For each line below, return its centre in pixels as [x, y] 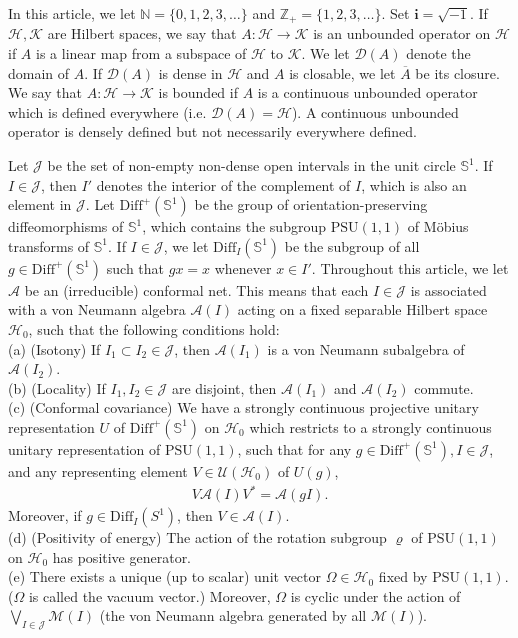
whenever [243, 267]
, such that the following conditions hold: [154, 328]
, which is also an [414, 184]
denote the [438, 53]
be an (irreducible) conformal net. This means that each [196, 289]
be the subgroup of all [352, 245]
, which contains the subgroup [234, 226]
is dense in [190, 72]
